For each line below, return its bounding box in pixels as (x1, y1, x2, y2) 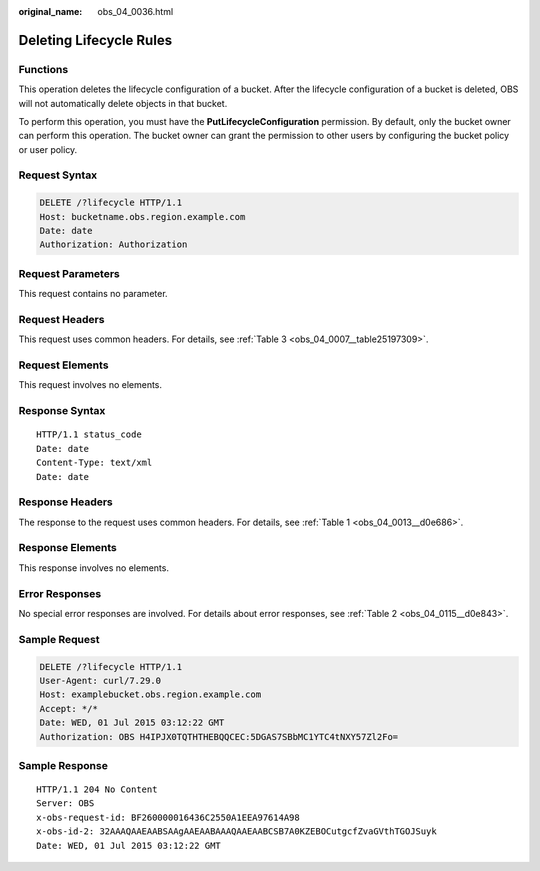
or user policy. (18, 143, 78, 155)
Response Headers (18, 495, 114, 509)
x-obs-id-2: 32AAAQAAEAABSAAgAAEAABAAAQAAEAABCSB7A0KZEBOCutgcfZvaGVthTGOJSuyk (36, 826, 437, 837)
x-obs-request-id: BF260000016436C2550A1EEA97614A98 (36, 811, 300, 823)
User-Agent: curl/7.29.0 (39, 675, 162, 686)
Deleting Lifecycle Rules (18, 31, 173, 49)
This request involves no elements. (18, 379, 163, 391)
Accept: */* (39, 703, 99, 714)
